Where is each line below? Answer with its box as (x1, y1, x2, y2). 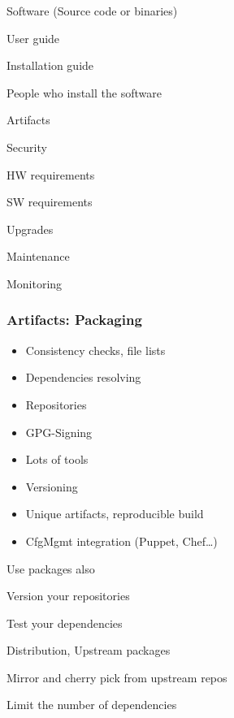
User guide (6, 29, 60, 46)
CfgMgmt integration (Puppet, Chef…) (25, 532, 218, 549)
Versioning (25, 478, 78, 495)
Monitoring (6, 275, 63, 292)
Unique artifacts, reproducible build (25, 505, 204, 522)
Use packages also (6, 560, 95, 577)
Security (6, 138, 47, 155)
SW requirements (6, 193, 93, 210)
